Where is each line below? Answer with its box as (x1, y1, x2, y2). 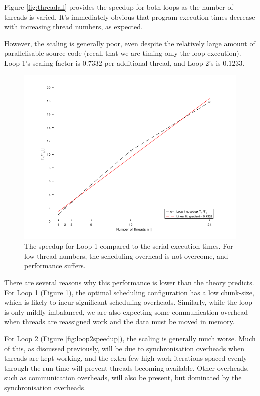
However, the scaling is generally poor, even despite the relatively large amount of (4, 38, 255, 48)
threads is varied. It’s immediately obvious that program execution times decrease (4, 11, 255, 22)
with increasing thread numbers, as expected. (4, 21, 143, 32)
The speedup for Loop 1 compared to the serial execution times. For (24, 241, 233, 251)
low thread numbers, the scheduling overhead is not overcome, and (24, 250, 228, 261)
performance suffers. (24, 260, 86, 271)
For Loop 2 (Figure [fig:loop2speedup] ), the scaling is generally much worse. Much (4, 333, 256, 344)
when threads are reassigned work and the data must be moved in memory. (4, 316, 235, 327)
